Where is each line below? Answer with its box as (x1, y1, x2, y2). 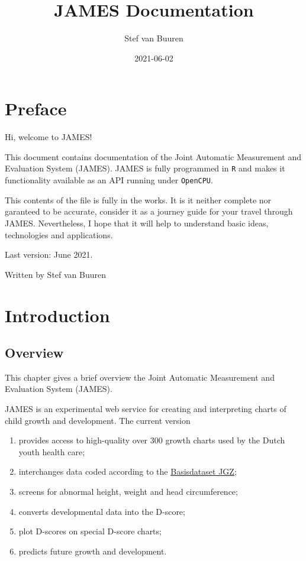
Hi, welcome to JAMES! (5, 131, 92, 143)
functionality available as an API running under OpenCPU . (5, 174, 213, 186)
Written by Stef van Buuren (5, 268, 107, 280)
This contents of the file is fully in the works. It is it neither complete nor (5, 193, 272, 206)
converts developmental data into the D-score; (18, 505, 185, 517)
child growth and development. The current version (5, 414, 191, 426)
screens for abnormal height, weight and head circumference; (18, 485, 238, 498)
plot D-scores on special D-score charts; (18, 525, 162, 537)
